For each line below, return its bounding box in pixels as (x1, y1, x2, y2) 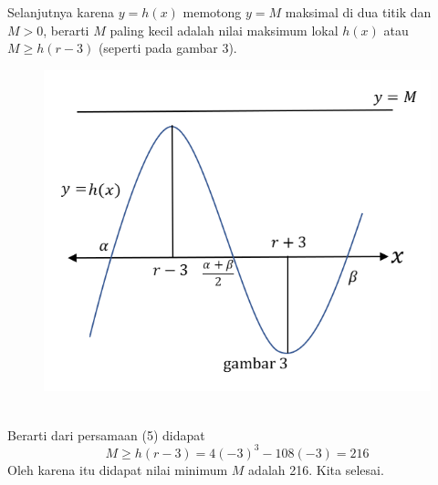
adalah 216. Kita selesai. (248, 459, 384, 479)
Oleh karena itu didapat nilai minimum (7, 459, 228, 479)
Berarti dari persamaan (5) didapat (7, 425, 205, 444)
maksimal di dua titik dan (285, 3, 432, 21)
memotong (182, 3, 242, 21)
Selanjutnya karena (7, 3, 115, 21)
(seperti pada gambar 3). (98, 38, 237, 57)
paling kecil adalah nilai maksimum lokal (109, 20, 339, 39)
